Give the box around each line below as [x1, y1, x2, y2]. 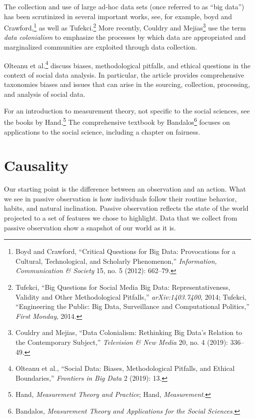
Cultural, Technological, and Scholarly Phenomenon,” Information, [15, 255, 217, 266]
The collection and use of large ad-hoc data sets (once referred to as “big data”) [4, 1, 245, 11]
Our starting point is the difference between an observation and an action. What [4, 184, 246, 194]
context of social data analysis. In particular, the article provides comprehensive [4, 69, 244, 80]
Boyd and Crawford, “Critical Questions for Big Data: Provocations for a [15, 246, 236, 256]
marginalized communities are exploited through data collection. [4, 42, 197, 52]
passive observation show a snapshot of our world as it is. [4, 222, 176, 232]
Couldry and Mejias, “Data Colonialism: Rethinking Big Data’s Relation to [15, 327, 242, 337]
